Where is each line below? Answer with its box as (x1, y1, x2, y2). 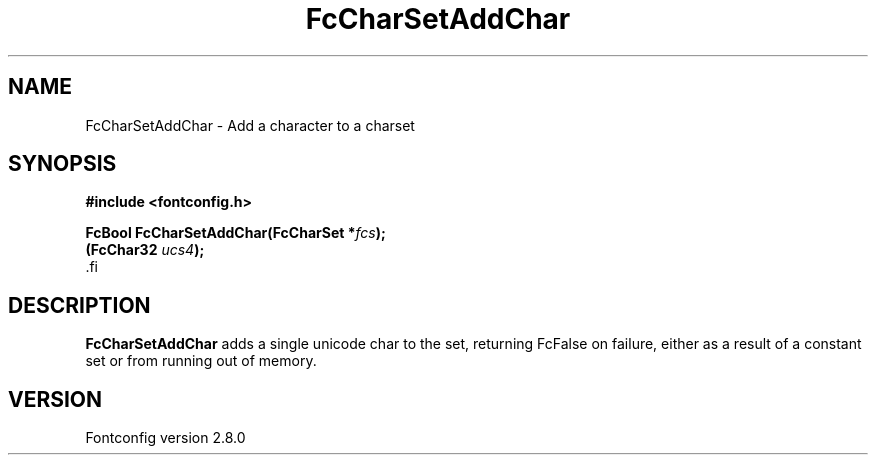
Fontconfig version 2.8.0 (85, 429, 246, 447)
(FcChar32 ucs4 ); (85, 241, 205, 259)
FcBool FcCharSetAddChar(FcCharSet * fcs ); (85, 224, 386, 242)
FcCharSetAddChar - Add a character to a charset (85, 116, 415, 134)
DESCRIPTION (8, 292, 151, 318)
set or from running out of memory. (85, 352, 317, 370)
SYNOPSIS (8, 151, 117, 177)
